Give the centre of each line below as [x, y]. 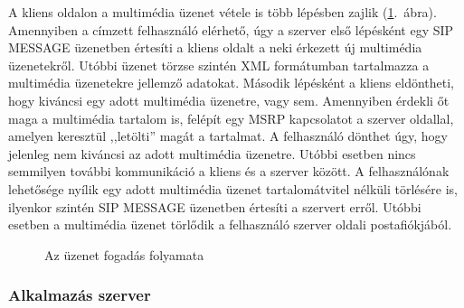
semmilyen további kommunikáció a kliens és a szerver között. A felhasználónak [229, 171]
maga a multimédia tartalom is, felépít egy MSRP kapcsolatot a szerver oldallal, [231, 118]
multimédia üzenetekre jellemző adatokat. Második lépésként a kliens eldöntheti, [231, 83]
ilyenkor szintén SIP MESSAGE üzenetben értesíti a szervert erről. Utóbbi [215, 206]
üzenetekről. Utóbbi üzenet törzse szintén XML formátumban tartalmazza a [219, 65]
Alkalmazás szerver [80, 295]
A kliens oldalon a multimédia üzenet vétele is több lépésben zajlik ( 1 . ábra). [223, 12]
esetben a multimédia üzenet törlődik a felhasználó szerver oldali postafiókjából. [230, 224]
